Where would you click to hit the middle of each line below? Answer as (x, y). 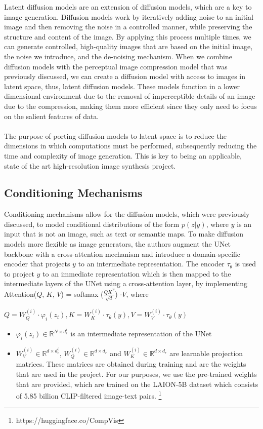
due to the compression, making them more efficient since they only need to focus (130, 106)
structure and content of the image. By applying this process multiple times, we (128, 36)
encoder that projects (37, 264)
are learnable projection (206, 353)
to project (19, 273)
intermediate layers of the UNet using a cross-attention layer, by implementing (126, 283)
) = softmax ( (82, 294)
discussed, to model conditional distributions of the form (92, 224)
